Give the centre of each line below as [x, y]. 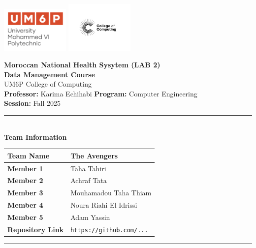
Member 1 [25, 168]
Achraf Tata [89, 180]
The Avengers [94, 155]
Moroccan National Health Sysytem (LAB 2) [82, 65]
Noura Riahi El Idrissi [104, 205]
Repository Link [36, 229]
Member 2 [25, 180]
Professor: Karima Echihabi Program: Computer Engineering [101, 93]
